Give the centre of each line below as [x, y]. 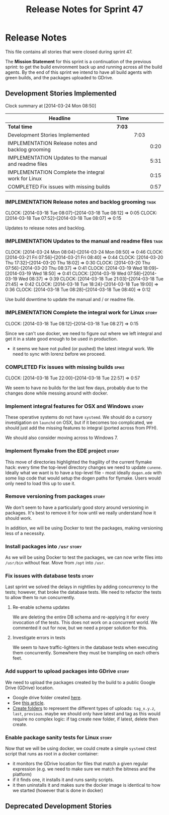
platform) [22, 775]
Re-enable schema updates [41, 607]
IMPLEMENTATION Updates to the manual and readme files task [84, 241]
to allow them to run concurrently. [40, 598]
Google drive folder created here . [47, 697]
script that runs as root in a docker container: [52, 754]
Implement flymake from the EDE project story [62, 451]
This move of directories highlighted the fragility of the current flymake [79, 462]
